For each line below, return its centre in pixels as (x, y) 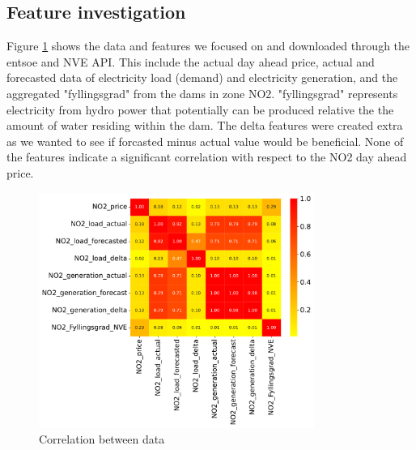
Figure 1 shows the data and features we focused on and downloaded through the (208, 46)
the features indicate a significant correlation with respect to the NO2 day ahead (207, 157)
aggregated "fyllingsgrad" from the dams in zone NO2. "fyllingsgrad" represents (202, 93)
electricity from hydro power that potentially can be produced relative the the (200, 109)
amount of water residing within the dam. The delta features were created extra (205, 125)
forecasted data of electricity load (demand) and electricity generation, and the (202, 77)
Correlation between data (102, 439)
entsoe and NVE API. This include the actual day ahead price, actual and (191, 61)
